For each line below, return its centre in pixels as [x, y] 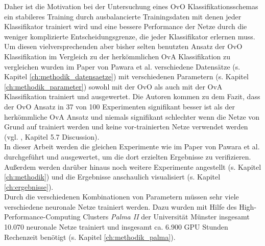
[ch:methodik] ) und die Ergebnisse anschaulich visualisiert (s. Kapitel [112, 177]
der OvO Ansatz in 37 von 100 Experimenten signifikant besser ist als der [119, 106]
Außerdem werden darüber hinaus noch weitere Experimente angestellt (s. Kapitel [133, 166]
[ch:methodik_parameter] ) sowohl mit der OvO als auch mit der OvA [113, 86]
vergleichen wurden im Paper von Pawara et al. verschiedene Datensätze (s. [122, 66]
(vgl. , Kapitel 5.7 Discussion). [52, 136]
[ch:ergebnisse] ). [29, 186]
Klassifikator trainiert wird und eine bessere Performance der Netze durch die [126, 26]
